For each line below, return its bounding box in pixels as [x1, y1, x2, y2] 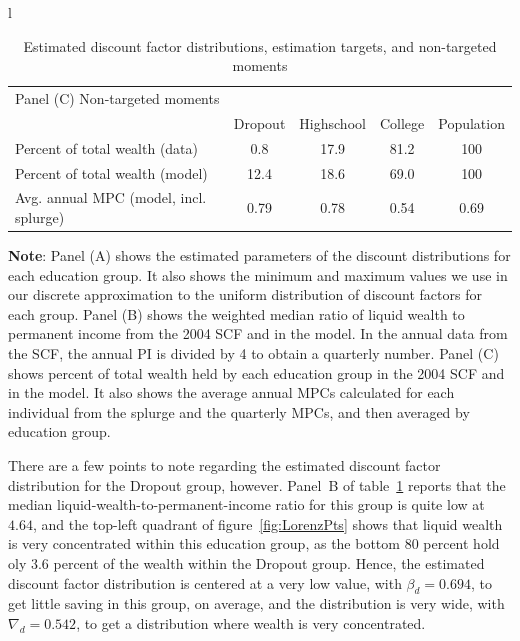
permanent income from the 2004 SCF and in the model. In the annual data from [8, 323, 508, 344]
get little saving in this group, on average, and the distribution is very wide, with [8, 593, 505, 614]
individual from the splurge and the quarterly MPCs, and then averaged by [8, 401, 470, 422]
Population [438, 112, 505, 133]
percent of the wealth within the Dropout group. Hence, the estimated [53, 553, 485, 573]
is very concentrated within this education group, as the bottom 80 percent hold [8, 533, 500, 554]
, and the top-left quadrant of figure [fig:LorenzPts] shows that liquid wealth [32, 513, 503, 534]
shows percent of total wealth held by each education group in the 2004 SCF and [8, 362, 505, 383]
